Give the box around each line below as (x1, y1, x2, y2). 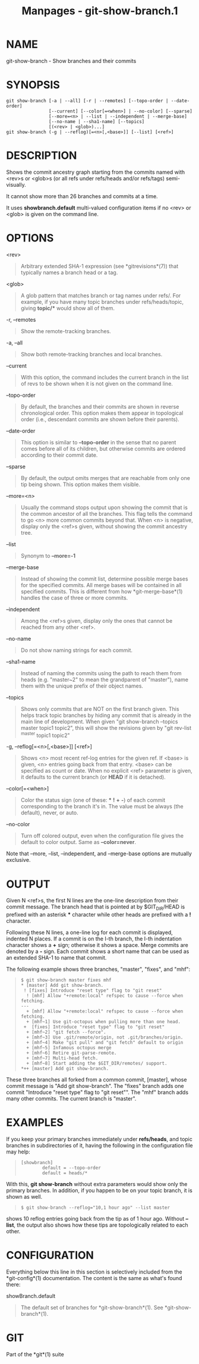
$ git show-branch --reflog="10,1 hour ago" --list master (20, 1205, 170, 1211)
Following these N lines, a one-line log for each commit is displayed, (6, 929, 173, 936)
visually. (6, 181, 26, 188)
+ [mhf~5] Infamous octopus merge (26, 1045, 112, 1051)
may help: (6, 1148, 31, 1155)
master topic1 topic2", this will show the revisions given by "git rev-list (20, 724, 192, 731)
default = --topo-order (42, 1165, 101, 1171)
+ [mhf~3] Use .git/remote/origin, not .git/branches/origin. (26, 1034, 184, 1040)
